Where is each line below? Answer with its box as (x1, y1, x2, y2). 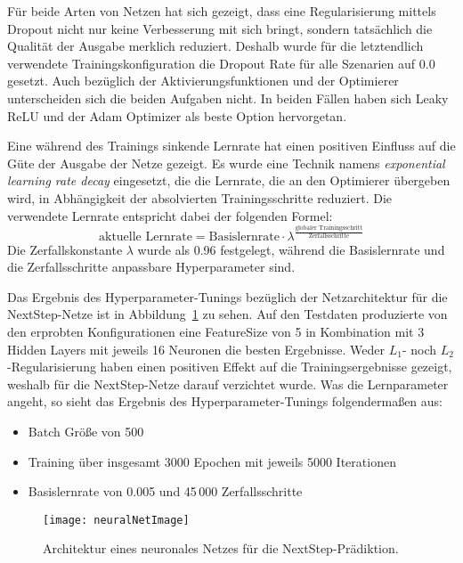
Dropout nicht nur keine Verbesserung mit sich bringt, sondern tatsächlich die (7, 19, 433, 37)
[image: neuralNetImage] (43, 513, 190, 526)
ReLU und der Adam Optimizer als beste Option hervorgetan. (7, 106, 347, 125)
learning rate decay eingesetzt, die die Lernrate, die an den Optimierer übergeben (7, 171, 451, 190)
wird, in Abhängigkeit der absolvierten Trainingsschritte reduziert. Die (7, 188, 393, 207)
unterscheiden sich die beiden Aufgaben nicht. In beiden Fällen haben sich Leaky (7, 88, 449, 107)
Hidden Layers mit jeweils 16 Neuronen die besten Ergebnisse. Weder (7, 339, 386, 358)
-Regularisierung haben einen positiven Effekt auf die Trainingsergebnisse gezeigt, (7, 357, 452, 376)
